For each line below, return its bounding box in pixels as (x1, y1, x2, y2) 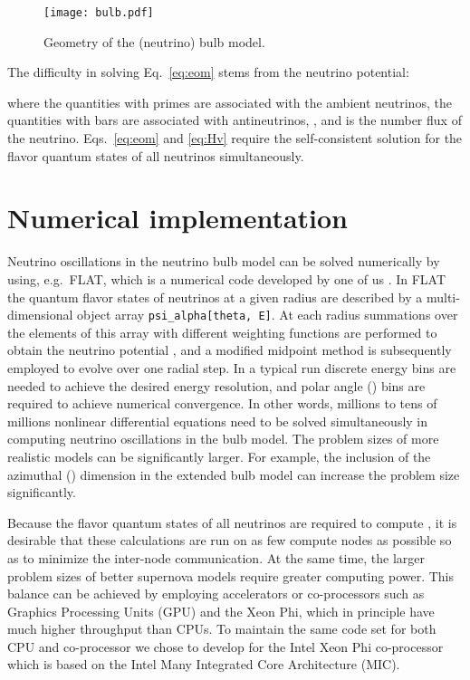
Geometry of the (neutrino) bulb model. (43, 32, 265, 51)
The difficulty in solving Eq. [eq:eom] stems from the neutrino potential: (7, 62, 409, 81)
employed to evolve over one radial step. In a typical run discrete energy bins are (7, 358, 456, 377)
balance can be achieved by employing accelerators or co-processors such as (7, 584, 425, 603)
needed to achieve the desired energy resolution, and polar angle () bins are (7, 376, 426, 395)
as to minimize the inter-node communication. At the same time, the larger (7, 548, 426, 567)
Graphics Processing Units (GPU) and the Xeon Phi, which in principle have (7, 601, 435, 620)
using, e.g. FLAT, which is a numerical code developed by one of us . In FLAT (7, 269, 446, 288)
